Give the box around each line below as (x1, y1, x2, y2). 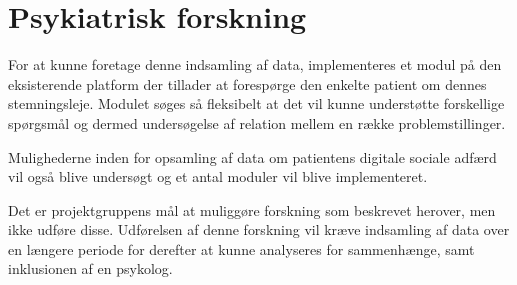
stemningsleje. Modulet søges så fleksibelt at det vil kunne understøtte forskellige (8, 93, 505, 114)
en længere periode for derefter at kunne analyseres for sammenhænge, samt (8, 238, 475, 259)
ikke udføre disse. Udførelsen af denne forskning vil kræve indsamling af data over (8, 219, 510, 240)
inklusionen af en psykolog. (8, 258, 173, 279)
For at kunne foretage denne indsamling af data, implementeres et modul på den (8, 54, 502, 75)
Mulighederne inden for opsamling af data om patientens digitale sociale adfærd (8, 146, 497, 167)
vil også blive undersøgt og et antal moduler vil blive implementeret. (8, 166, 428, 187)
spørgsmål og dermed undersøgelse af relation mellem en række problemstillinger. (8, 112, 506, 133)
